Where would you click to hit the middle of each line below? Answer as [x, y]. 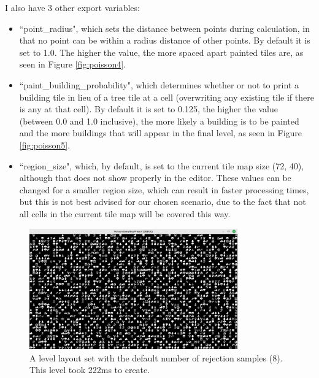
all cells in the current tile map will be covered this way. [125, 213]
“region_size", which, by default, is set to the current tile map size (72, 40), [162, 165]
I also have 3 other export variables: [72, 7]
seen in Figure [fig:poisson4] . [72, 64]
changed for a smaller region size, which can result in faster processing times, [164, 189]
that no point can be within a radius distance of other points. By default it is [165, 40]
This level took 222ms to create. [90, 370]
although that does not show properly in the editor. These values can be [155, 178]
